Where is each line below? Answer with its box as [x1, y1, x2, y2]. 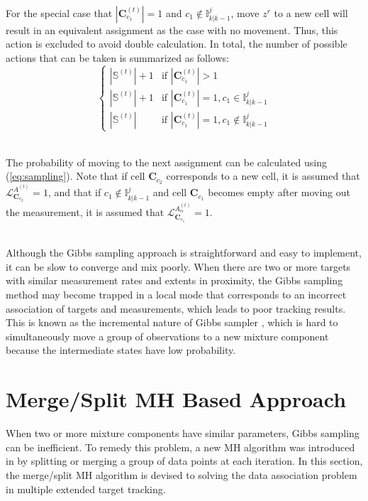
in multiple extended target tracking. [6, 481, 166, 496]
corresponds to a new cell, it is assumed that [166, 168, 360, 183]
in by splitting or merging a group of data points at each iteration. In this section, [6, 453, 363, 468]
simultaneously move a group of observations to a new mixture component [6, 328, 329, 343]
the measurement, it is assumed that [6, 205, 165, 220]
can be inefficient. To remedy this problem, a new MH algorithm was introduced [6, 439, 355, 454]
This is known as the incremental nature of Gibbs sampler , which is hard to [6, 315, 338, 330]
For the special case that [6, 5, 113, 20]
